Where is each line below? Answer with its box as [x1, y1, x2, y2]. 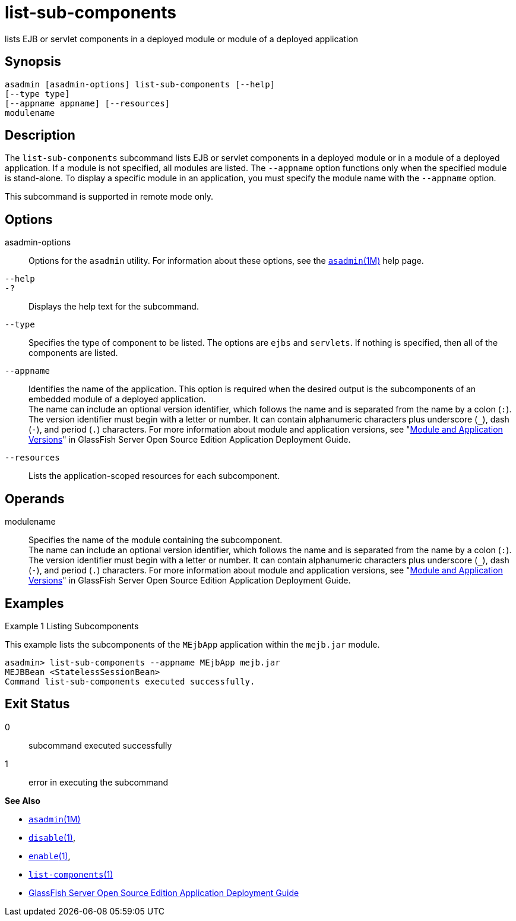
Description [5, 128, 75, 143]
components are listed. [29, 348, 118, 358]
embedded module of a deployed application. [29, 394, 206, 405]
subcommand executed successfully [29, 740, 172, 750]
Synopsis [5, 54, 61, 70]
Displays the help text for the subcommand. [29, 301, 199, 312]
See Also [5, 795, 40, 806]
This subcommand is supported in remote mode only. [5, 191, 214, 202]
